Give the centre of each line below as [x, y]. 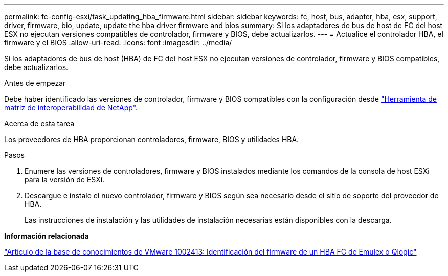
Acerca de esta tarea [39, 123]
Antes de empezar [35, 83]
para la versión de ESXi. [65, 180]
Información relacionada [47, 236]
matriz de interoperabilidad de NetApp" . [71, 108]
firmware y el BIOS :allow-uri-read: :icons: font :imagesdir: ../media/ [118, 43]
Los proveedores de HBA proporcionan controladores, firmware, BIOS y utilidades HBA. [152, 139]
